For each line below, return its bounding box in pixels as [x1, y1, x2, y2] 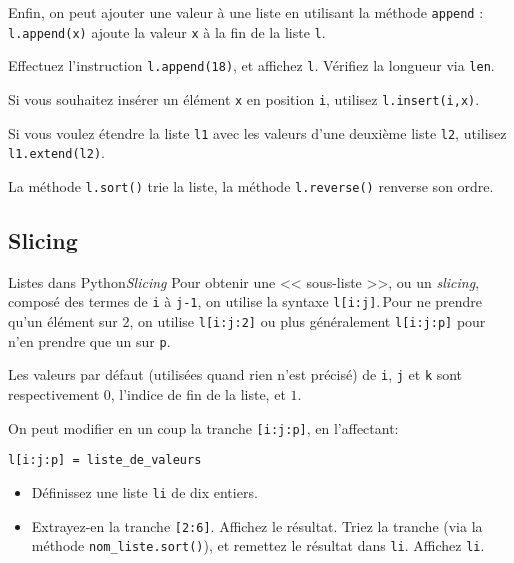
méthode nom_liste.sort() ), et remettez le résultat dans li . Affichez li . [31, 535, 485, 556]
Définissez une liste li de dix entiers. [31, 481, 258, 502]
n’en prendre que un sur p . [8, 330, 171, 351]
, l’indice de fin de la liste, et [110, 384, 286, 405]
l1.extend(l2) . [8, 142, 105, 163]
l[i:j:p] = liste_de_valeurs [8, 453, 202, 468]
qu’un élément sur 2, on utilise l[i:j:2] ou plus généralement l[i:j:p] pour [8, 311, 486, 332]
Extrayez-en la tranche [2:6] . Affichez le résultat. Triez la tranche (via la [31, 515, 483, 536]
